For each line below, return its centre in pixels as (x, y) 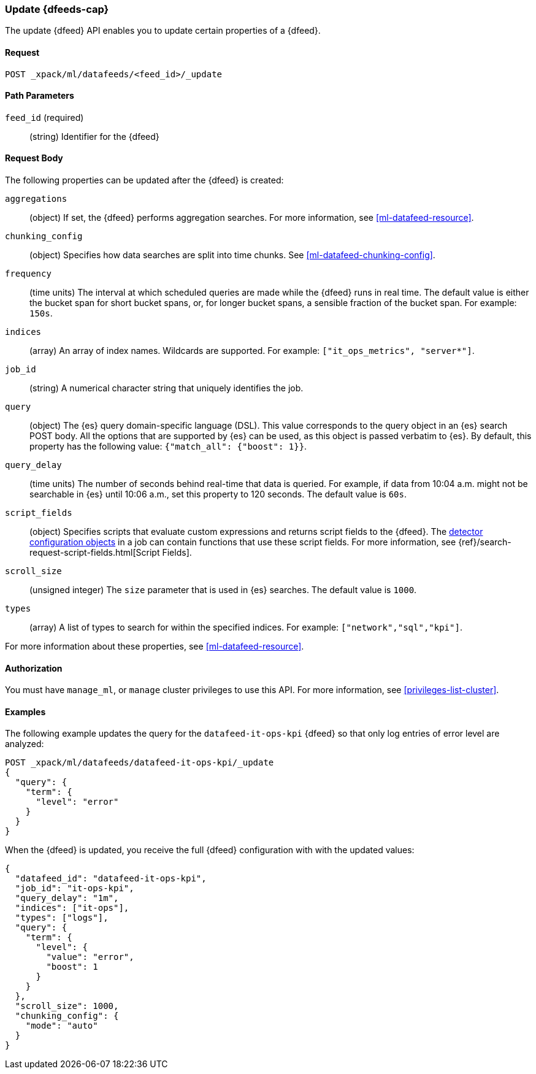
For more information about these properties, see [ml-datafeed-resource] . (155, 646)
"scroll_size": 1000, (67, 1006)
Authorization (34, 668)
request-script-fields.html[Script (95, 553)
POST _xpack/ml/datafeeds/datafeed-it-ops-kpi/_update (140, 763)
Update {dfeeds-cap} (57, 9)
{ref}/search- (485, 542)
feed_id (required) (44, 117)
